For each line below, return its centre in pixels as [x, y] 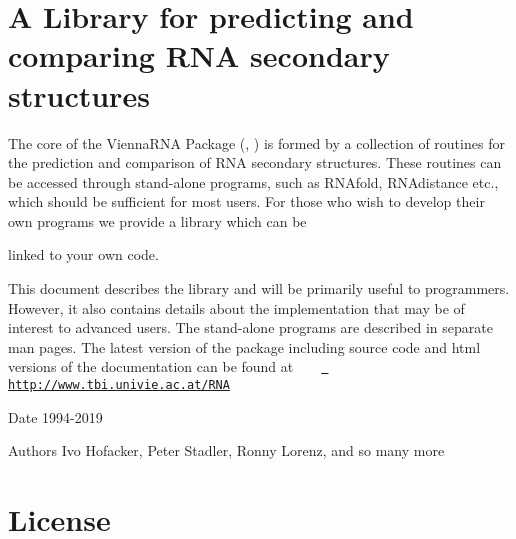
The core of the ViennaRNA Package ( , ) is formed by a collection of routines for [256, 142]
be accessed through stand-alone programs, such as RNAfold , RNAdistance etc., [253, 181]
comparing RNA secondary [199, 55]
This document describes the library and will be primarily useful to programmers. [259, 288]
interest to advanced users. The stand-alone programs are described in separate [250, 327]
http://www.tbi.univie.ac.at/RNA [119, 385]
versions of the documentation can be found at [151, 366]
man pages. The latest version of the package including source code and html [244, 346]
